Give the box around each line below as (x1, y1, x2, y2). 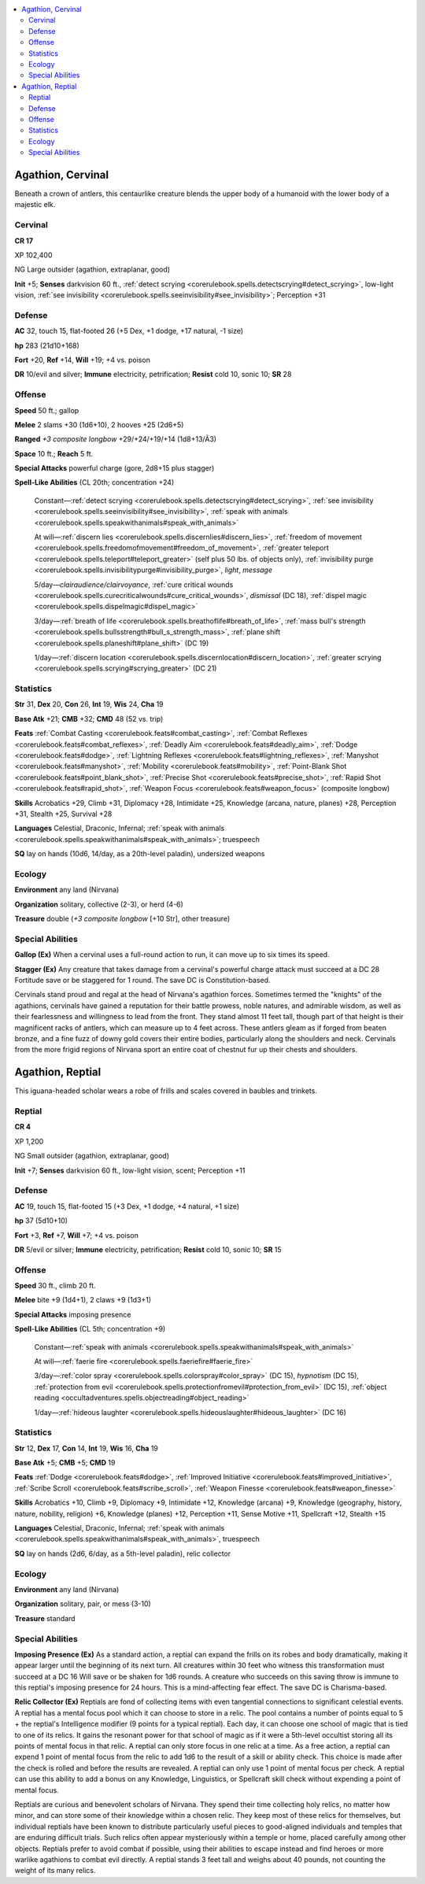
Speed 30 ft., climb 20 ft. (14, 1281, 96, 1291)
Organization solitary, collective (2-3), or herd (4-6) (14, 900, 184, 909)
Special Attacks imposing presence (14, 1310, 131, 1319)
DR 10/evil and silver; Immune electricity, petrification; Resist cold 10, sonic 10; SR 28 (14, 370, 292, 379)
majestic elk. (14, 200, 56, 209)
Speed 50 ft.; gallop (14, 405, 79, 415)
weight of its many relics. (14, 1866, 96, 1875)
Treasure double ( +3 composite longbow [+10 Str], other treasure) (14, 914, 231, 924)
